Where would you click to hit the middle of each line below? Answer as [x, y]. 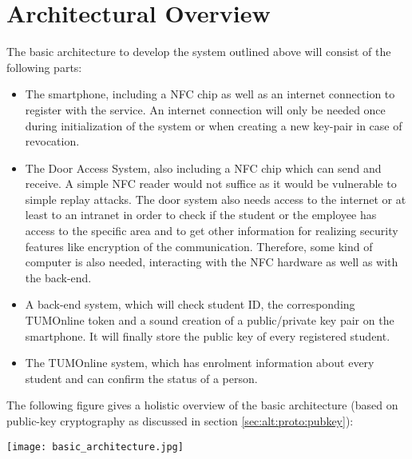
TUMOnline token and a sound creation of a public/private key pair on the [210, 320]
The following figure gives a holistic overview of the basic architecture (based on [202, 405]
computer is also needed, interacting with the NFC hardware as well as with [212, 262]
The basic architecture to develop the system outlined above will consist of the [199, 52]
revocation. [52, 141]
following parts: [44, 67]
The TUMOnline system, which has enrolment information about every [200, 363]
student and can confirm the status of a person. [141, 378]
